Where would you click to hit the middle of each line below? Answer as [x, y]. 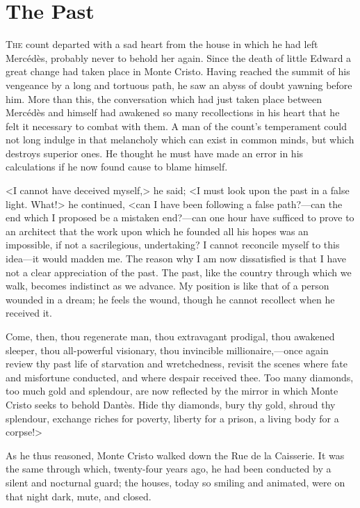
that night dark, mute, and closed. [79, 496]
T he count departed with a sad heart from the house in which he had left [162, 44]
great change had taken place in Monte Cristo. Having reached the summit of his [178, 71]
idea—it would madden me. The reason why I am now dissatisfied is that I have [176, 259]
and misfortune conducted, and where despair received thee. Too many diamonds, [180, 377]
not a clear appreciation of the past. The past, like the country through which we [179, 272]
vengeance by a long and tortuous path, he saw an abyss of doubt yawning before [179, 85]
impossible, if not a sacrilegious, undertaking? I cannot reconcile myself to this [173, 245]
